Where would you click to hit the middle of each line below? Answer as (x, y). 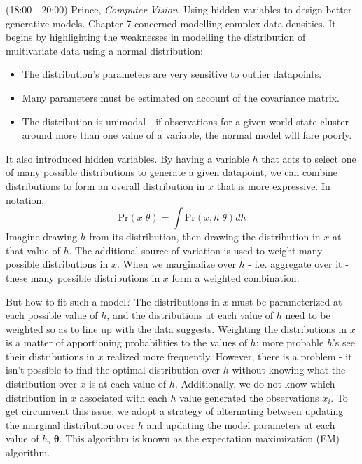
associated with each (123, 397)
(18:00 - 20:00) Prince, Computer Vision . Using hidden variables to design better (179, 9)
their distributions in (50, 356)
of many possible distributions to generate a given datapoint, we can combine (172, 172)
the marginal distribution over (70, 424)
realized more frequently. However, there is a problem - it (229, 356)
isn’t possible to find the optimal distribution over (113, 370)
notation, (25, 199)
